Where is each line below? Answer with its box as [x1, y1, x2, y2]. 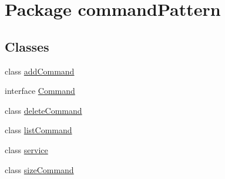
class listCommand [5, 124, 72, 136]
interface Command [5, 85, 75, 97]
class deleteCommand [5, 104, 82, 116]
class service [5, 143, 48, 156]
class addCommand [5, 65, 75, 77]
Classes [5, 37, 49, 55]
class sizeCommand [5, 163, 74, 175]
